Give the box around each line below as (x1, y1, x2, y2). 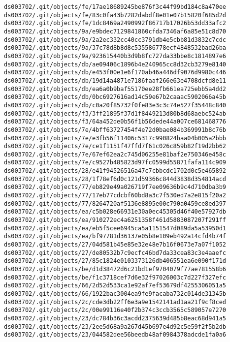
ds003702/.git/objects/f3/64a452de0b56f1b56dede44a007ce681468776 (4, 118, 227, 125)
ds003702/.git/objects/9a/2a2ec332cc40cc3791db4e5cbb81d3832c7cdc (4, 36, 227, 43)
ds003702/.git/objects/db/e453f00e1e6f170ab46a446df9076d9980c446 (4, 69, 227, 76)
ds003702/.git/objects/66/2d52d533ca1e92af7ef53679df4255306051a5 (4, 282, 227, 289)
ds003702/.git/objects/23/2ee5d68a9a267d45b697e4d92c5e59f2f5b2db (4, 323, 227, 330)
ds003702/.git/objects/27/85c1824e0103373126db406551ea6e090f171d (4, 257, 227, 265)
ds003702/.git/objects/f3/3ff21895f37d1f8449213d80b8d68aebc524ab (4, 110, 227, 117)
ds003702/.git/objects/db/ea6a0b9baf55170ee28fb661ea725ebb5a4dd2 (4, 85, 227, 93)
